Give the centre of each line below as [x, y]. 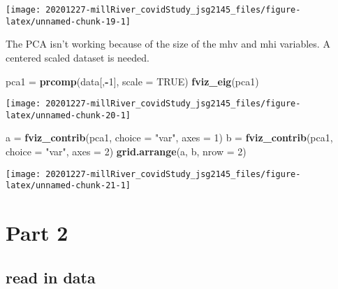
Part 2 [37, 233]
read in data [51, 277]
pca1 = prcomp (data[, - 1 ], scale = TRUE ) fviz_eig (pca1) [132, 81]
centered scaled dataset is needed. [78, 57]
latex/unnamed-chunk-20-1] [68, 115]
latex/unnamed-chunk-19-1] [68, 21]
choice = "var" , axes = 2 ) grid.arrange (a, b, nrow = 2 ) [126, 151]
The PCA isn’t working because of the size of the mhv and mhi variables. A [168, 44]
